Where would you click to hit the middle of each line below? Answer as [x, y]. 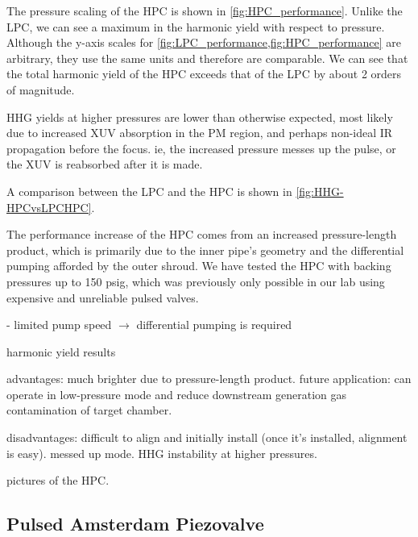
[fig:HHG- [320, 191]
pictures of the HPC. [58, 480]
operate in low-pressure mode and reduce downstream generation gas [177, 394]
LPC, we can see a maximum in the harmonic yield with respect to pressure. [196, 26]
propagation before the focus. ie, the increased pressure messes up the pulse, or [201, 148]
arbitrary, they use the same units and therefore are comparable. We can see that [207, 58]
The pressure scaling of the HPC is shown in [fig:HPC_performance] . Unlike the [205, 10]
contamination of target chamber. [89, 410]
